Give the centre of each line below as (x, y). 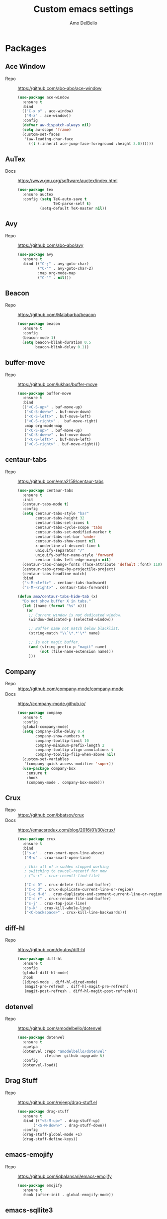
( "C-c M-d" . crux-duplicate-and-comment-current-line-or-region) (94, 894)
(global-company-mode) (45, 727)
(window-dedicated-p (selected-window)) (71, 620)
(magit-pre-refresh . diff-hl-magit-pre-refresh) (77, 987)
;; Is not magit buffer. (54, 642)
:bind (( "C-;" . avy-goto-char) (56, 264)
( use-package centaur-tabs (45, 490)
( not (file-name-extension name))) (76, 651)
